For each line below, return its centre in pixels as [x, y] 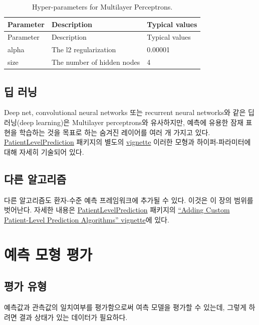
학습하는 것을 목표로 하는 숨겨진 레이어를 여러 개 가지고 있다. [115, 132]
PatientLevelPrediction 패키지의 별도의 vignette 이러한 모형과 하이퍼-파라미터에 [127, 142]
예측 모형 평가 [48, 254]
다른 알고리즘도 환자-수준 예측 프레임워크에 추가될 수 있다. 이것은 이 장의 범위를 [129, 200]
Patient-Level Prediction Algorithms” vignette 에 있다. [87, 219]
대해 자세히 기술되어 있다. [44, 151]
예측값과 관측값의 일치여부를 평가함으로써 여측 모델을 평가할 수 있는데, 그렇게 [125, 307]
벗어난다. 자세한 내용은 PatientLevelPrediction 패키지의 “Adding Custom [117, 210]
